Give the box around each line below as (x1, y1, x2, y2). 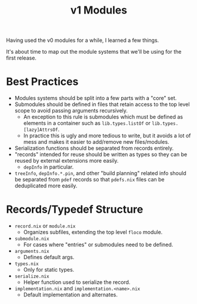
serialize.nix (14, 273, 49, 280)
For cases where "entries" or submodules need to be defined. (23, 241, 173, 248)
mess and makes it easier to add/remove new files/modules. (23, 138, 169, 146)
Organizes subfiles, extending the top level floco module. (23, 229, 163, 236)
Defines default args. (23, 254, 75, 261)
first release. (6, 54, 37, 62)
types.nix (14, 261, 39, 267)
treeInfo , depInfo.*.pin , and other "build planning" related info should (14, 170, 186, 177)
